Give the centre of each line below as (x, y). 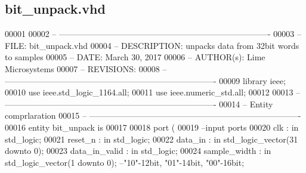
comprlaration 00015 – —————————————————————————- (153, 115)
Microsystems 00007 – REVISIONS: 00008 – (86, 68)
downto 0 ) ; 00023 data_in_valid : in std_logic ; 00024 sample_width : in (138, 151)
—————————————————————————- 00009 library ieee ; (146, 80)
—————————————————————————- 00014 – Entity (139, 104)
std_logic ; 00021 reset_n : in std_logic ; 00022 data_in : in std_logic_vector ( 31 (152, 139)
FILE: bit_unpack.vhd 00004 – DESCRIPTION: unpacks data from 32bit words (152, 45)
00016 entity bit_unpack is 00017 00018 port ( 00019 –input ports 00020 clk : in (152, 127)
